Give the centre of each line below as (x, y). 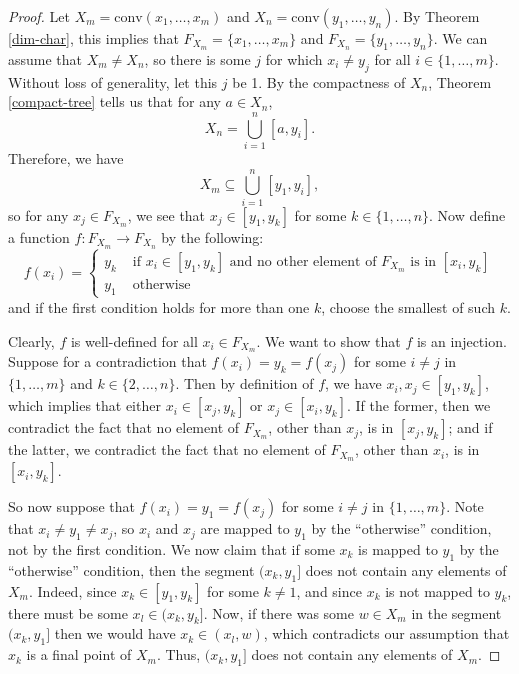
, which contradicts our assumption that (386, 633)
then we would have (115, 633)
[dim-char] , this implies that (93, 38)
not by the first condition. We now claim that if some (171, 549)
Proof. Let (39, 16)
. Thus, (178, 654)
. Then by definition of (244, 383)
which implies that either (84, 405)
